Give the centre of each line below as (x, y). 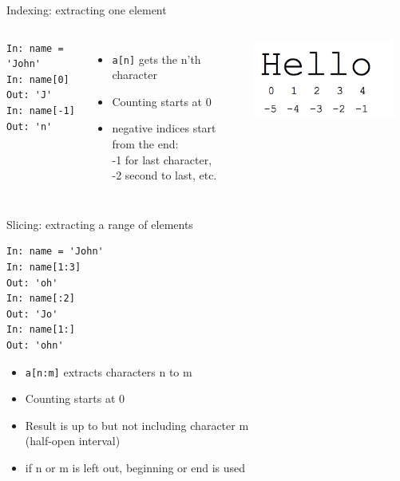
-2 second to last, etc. (164, 175)
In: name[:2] (41, 299)
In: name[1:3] (44, 267)
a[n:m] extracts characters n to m (109, 371)
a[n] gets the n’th (156, 59)
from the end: (145, 144)
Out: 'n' (30, 126)
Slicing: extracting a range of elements (100, 224)
